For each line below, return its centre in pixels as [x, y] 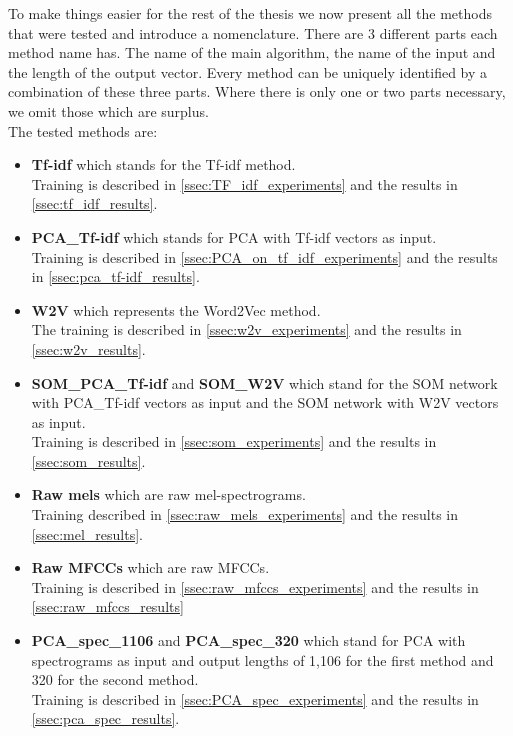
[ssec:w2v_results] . [88, 348]
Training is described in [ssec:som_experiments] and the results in [234, 441]
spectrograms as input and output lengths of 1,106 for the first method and [262, 659]
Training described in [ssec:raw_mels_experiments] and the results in [244, 514]
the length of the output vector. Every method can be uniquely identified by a [248, 71]
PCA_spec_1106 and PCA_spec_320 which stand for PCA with [248, 640]
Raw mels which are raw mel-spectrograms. [168, 494]
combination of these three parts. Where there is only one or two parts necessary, [257, 91]
